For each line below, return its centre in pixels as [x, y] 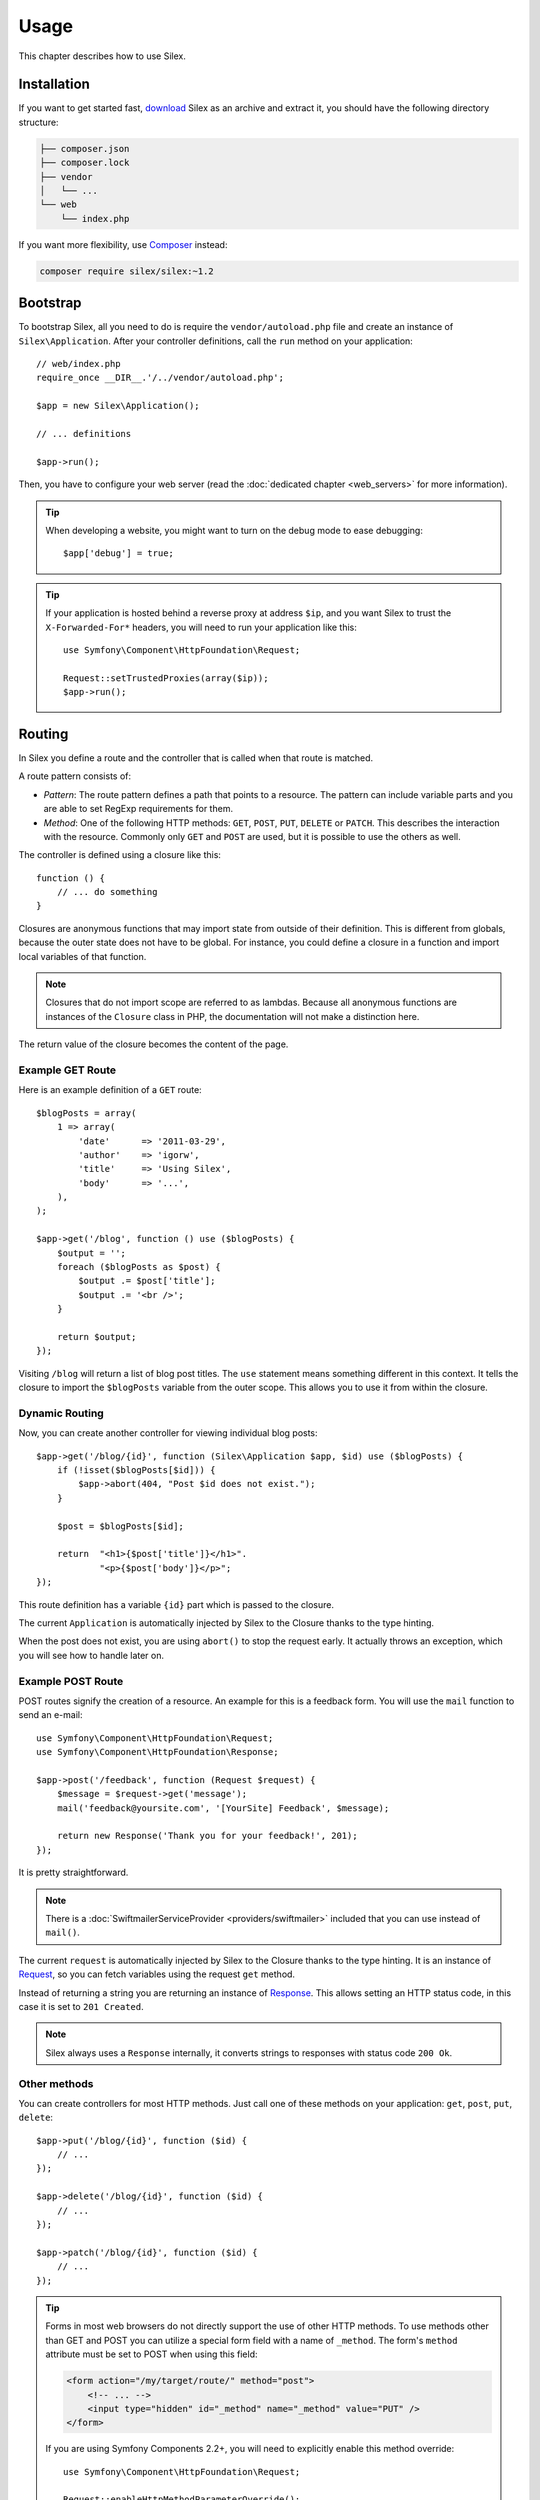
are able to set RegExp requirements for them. [138, 809]
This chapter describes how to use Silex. [102, 56]
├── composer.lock [84, 163]
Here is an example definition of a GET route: [110, 1090]
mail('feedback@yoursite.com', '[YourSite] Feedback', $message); [223, 1808]
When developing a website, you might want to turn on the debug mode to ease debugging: [234, 530]
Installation [54, 84]
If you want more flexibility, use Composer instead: [123, 244]
